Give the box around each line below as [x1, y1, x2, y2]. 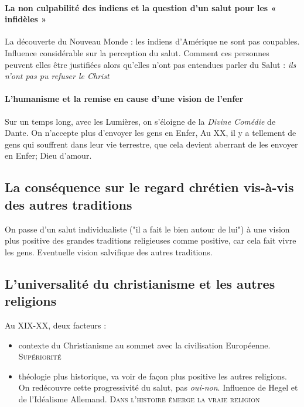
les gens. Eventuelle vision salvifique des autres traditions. [5, 245, 213, 258]
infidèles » [5, 13, 47, 25]
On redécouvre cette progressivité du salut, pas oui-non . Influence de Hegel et [18, 381, 298, 394]
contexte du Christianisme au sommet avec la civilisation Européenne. [18, 338, 271, 351]
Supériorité [18, 350, 62, 362]
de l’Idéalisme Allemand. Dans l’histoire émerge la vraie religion [18, 392, 260, 405]
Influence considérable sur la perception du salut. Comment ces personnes [5, 46, 269, 59]
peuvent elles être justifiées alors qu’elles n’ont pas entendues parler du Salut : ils [5, 58, 296, 70]
